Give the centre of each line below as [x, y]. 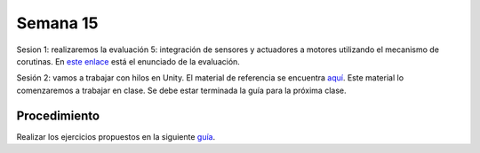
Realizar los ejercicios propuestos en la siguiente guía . [116, 136]
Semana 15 [57, 23]
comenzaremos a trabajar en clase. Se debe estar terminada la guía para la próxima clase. [181, 90]
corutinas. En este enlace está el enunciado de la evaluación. [128, 61]
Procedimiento [58, 115]
